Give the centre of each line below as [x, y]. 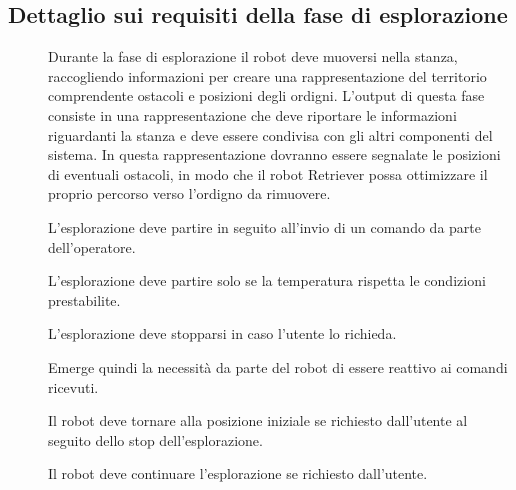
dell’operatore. [92, 246]
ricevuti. [73, 386]
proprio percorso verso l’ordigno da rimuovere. [189, 193]
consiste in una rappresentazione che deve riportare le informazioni [252, 114]
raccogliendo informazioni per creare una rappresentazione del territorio [267, 75]
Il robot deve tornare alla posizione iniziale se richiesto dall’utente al [258, 420]
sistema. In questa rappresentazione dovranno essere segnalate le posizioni [274, 154]
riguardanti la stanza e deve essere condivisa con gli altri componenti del [270, 134]
